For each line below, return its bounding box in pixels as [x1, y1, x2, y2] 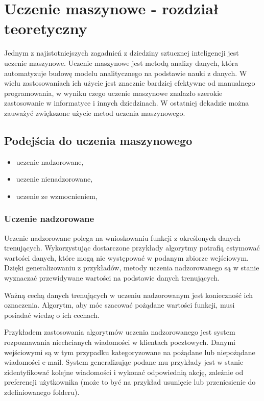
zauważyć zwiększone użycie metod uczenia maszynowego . [4, 107, 185, 118]
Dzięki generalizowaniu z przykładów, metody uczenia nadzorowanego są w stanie [4, 262, 259, 273]
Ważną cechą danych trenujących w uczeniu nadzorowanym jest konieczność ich [4, 289, 253, 300]
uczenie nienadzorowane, [16, 173, 93, 184]
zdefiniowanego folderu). [4, 386, 80, 397]
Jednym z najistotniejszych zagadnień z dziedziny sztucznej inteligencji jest [4, 47, 239, 58]
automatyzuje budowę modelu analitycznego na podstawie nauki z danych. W [4, 67, 247, 78]
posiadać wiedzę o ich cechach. [4, 309, 100, 320]
